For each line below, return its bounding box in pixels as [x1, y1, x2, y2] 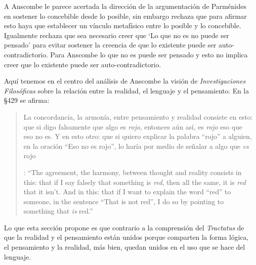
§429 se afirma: [4, 95, 49, 105]
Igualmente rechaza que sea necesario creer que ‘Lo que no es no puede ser [4, 30, 229, 40]
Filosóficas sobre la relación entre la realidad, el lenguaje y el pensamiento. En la [4, 85, 249, 95]
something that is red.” [23, 206, 93, 216]
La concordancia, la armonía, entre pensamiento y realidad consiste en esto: [23, 111, 253, 122]
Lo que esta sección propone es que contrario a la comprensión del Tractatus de [4, 222, 244, 232]
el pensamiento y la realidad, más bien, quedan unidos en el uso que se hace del [4, 242, 245, 252]
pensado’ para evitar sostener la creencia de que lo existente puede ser [4, 40, 216, 50]
